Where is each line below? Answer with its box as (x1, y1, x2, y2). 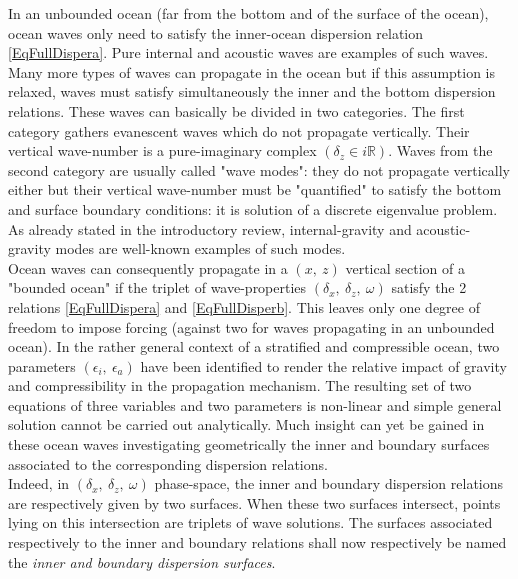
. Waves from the (388, 140, 493, 161)
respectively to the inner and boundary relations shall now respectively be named (8, 532, 507, 553)
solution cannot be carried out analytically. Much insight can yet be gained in (8, 414, 485, 435)
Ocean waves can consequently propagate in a (8, 257, 288, 278)
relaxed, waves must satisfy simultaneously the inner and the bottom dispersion (8, 81, 496, 102)
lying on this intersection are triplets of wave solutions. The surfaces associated (8, 512, 493, 533)
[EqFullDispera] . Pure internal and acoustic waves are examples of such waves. (8, 42, 489, 63)
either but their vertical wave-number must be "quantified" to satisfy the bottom (8, 179, 502, 200)
